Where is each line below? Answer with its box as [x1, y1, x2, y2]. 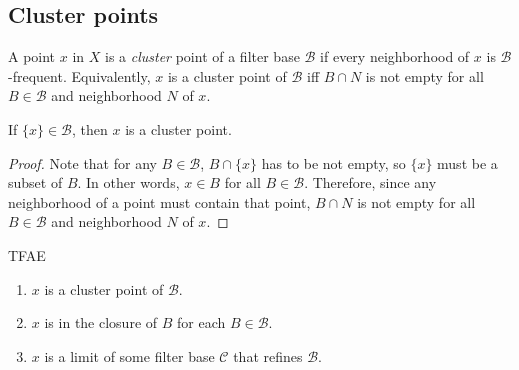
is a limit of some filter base [44, 345, 215, 366]
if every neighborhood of [320, 46, 470, 67]
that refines [233, 345, 303, 366]
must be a [437, 152, 498, 173]
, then [72, 118, 108, 139]
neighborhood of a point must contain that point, [8, 191, 311, 212]
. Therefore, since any [304, 172, 437, 193]
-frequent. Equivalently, [8, 65, 151, 86]
